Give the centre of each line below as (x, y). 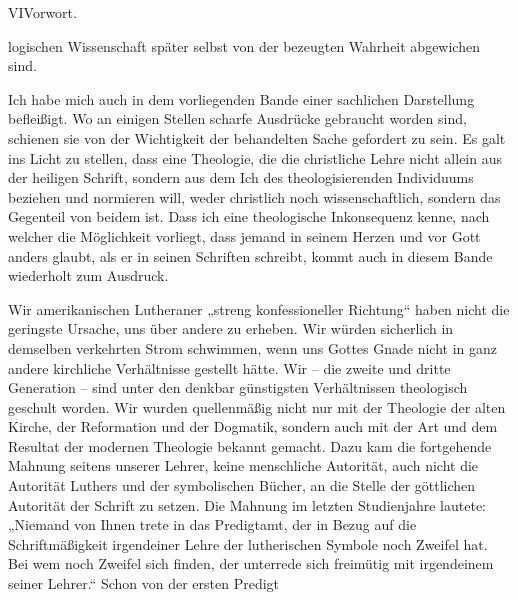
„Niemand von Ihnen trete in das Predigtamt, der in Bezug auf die (212, 524)
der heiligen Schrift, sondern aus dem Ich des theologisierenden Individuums (241, 177)
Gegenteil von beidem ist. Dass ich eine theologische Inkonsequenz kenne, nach (249, 216)
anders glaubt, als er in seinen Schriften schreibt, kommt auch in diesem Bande (250, 255)
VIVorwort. (42, 12)
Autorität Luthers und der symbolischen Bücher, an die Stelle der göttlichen (242, 485)
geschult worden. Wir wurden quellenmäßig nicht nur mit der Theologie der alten (257, 406)
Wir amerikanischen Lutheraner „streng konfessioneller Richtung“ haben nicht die (259, 308)
